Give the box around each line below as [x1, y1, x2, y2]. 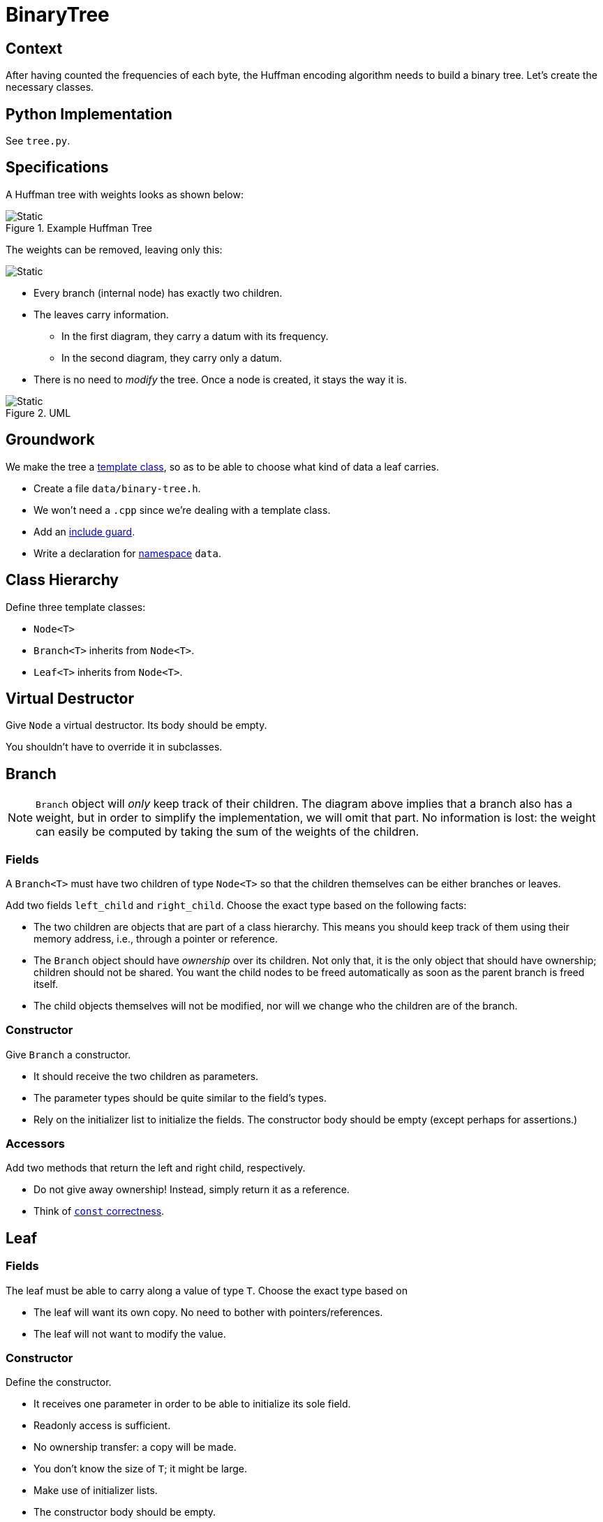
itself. [33, 977, 59, 990]
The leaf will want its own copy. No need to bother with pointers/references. [33, 1306, 383, 1318]
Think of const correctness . [33, 1205, 165, 1218]
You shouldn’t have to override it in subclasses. [6, 741, 223, 753]
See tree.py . [6, 135, 70, 147]
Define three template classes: [6, 600, 146, 613]
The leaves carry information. [33, 308, 169, 320]
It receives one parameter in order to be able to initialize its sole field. [33, 1398, 351, 1410]
